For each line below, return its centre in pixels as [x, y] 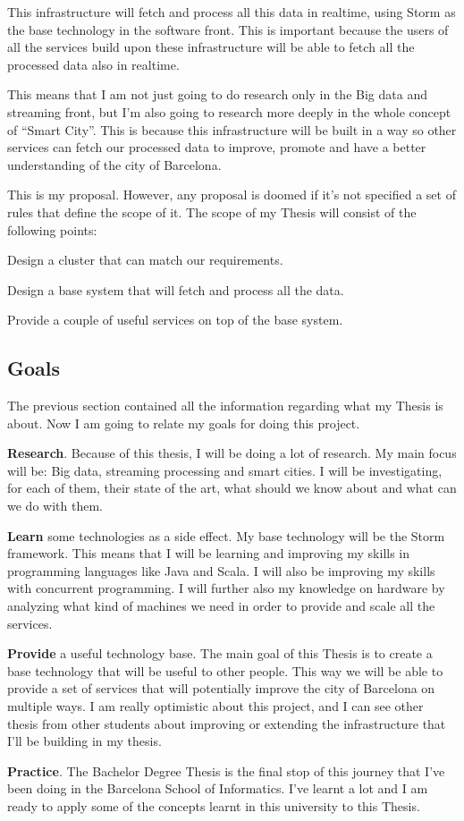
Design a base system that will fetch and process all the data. [176, 289]
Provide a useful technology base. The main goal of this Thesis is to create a [220, 653]
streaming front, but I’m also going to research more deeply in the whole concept [229, 111]
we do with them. [55, 506]
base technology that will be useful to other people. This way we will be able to [225, 670]
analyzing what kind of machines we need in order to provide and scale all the [221, 606]
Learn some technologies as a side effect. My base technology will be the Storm [226, 535]
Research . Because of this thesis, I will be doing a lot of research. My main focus [232, 453]
